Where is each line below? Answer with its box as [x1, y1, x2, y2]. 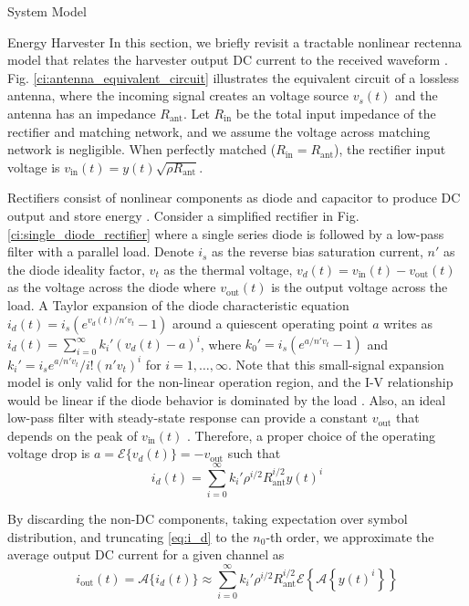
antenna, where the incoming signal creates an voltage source [7, 86, 349, 105]
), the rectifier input [334, 140, 446, 159]
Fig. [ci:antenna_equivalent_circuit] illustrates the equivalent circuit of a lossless [7, 68, 460, 87]
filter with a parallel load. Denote [7, 242, 194, 261]
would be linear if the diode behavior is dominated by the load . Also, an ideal [7, 390, 446, 409]
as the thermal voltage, [163, 259, 293, 278]
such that [227, 444, 281, 463]
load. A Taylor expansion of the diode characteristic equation [7, 295, 349, 314]
